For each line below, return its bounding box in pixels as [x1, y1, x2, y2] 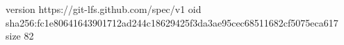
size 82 [6, 29, 34, 43]
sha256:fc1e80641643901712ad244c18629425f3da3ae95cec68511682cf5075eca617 [6, 15, 338, 29]
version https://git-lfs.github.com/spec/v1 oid [6, 2, 202, 16]
